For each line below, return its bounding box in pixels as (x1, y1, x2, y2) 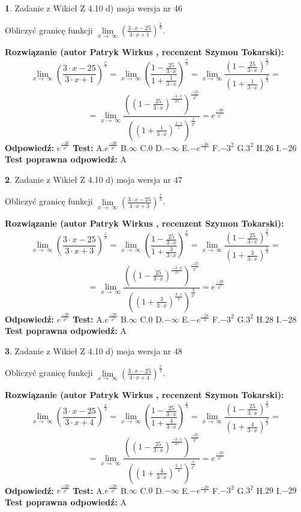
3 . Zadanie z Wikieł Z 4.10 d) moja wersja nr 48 (5, 344, 183, 357)
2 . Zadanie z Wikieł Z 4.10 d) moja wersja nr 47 (5, 173, 183, 185)
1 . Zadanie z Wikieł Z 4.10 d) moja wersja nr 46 (5, 2, 183, 14)
